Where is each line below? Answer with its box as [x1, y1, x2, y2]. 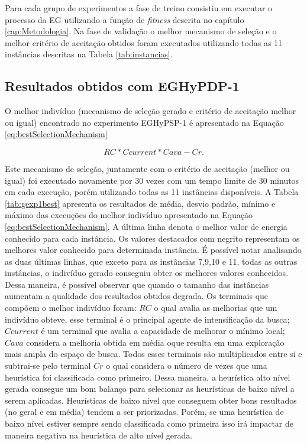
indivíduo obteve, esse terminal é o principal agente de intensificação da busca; [5, 313, 290, 325]
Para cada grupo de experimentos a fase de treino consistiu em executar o [5, 2, 273, 14]
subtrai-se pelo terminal [5, 359, 91, 372]
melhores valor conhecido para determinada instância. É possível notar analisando [5, 243, 302, 256]
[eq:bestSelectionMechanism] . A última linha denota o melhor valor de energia [5, 220, 287, 232]
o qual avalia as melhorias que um [154, 301, 277, 314]
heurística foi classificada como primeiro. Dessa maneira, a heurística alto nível [5, 371, 290, 383]
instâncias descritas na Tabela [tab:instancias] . [5, 48, 173, 60]
